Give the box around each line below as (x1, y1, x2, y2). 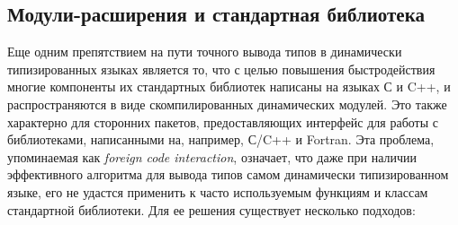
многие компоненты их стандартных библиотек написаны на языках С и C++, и (7, 77, 451, 96)
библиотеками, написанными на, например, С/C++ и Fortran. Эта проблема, (7, 130, 435, 149)
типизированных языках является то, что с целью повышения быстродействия (7, 59, 436, 78)
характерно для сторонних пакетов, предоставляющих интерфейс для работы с (7, 112, 439, 131)
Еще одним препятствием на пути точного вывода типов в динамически (7, 42, 402, 61)
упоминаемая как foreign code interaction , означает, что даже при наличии (7, 147, 418, 166)
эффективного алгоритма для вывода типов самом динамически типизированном (7, 165, 449, 184)
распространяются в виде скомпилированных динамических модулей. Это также (7, 94, 447, 113)
